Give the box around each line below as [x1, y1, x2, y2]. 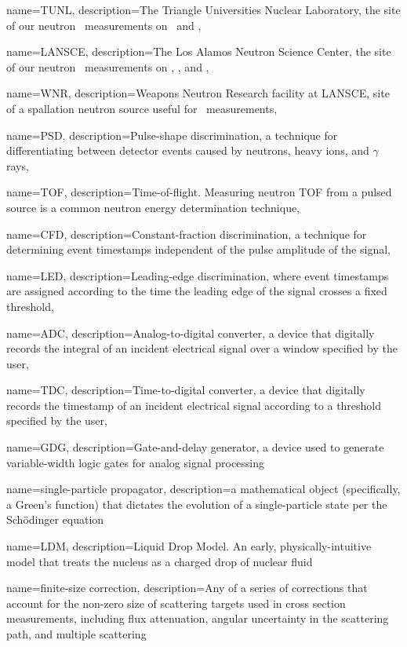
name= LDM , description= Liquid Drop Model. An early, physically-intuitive [6, 538, 372, 554]
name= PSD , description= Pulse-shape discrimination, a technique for [6, 126, 338, 143]
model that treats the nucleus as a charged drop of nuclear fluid [6, 553, 313, 569]
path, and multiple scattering [6, 626, 147, 642]
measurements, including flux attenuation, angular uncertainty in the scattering [6, 610, 389, 627]
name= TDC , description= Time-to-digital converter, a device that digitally [6, 382, 365, 398]
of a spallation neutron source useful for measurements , [6, 100, 278, 116]
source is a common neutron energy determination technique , [6, 199, 300, 215]
